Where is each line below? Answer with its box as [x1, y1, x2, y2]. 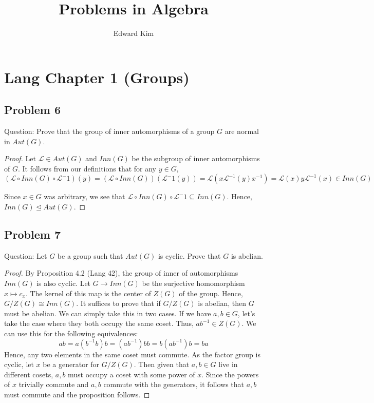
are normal [225, 126, 259, 137]
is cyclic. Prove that [158, 250, 221, 261]
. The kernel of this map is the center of [25, 287, 151, 298]
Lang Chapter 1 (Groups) [4, 66, 190, 87]
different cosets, [4, 369, 53, 379]
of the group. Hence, [179, 287, 243, 298]
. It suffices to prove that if [76, 298, 161, 309]
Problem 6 [4, 102, 61, 118]
